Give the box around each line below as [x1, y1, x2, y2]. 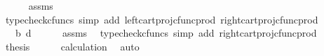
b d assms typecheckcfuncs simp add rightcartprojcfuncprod [15, 26, 317, 40]
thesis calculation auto [5, 39, 140, 53]
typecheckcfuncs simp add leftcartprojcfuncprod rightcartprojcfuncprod [5, 12, 318, 26]
